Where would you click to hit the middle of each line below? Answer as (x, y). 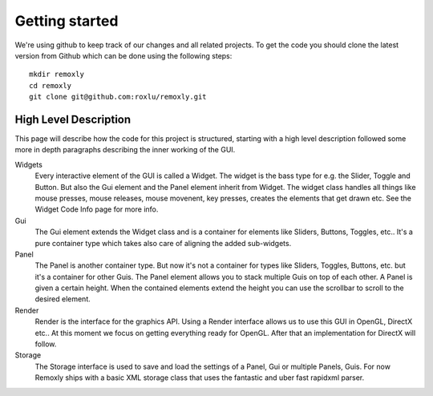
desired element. (63, 299)
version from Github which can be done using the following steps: (123, 55)
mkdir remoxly (57, 75)
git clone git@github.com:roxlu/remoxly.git (118, 97)
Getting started (67, 21)
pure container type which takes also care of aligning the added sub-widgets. (163, 243)
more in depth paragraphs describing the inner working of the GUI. (125, 150)
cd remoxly (51, 85)
